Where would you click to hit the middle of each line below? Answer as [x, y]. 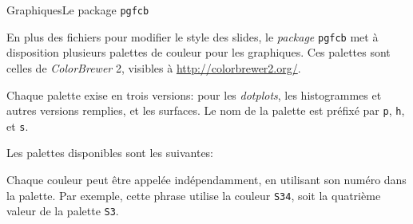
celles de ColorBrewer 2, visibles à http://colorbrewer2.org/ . [154, 67]
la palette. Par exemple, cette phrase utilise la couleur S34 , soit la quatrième [194, 195]
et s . [18, 126]
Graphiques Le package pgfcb [78, 10]
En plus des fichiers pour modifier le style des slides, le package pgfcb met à [193, 36]
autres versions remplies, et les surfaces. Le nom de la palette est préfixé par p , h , [206, 110]
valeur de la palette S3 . [63, 211]
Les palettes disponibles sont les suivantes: [110, 153]
